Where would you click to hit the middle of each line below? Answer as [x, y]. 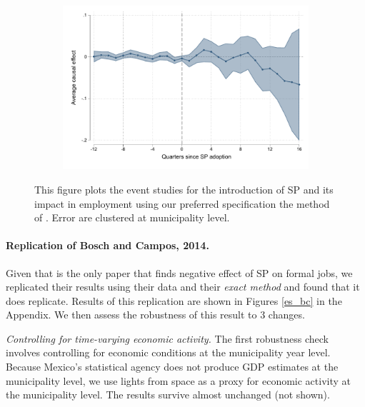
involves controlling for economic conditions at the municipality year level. [168, 352]
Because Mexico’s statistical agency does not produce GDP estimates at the [172, 367]
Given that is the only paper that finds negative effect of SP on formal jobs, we [179, 272]
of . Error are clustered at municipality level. [132, 217]
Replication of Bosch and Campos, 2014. [107, 245]
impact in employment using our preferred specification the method [182, 203]
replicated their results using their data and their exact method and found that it [183, 287]
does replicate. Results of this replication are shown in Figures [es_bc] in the [174, 300]
